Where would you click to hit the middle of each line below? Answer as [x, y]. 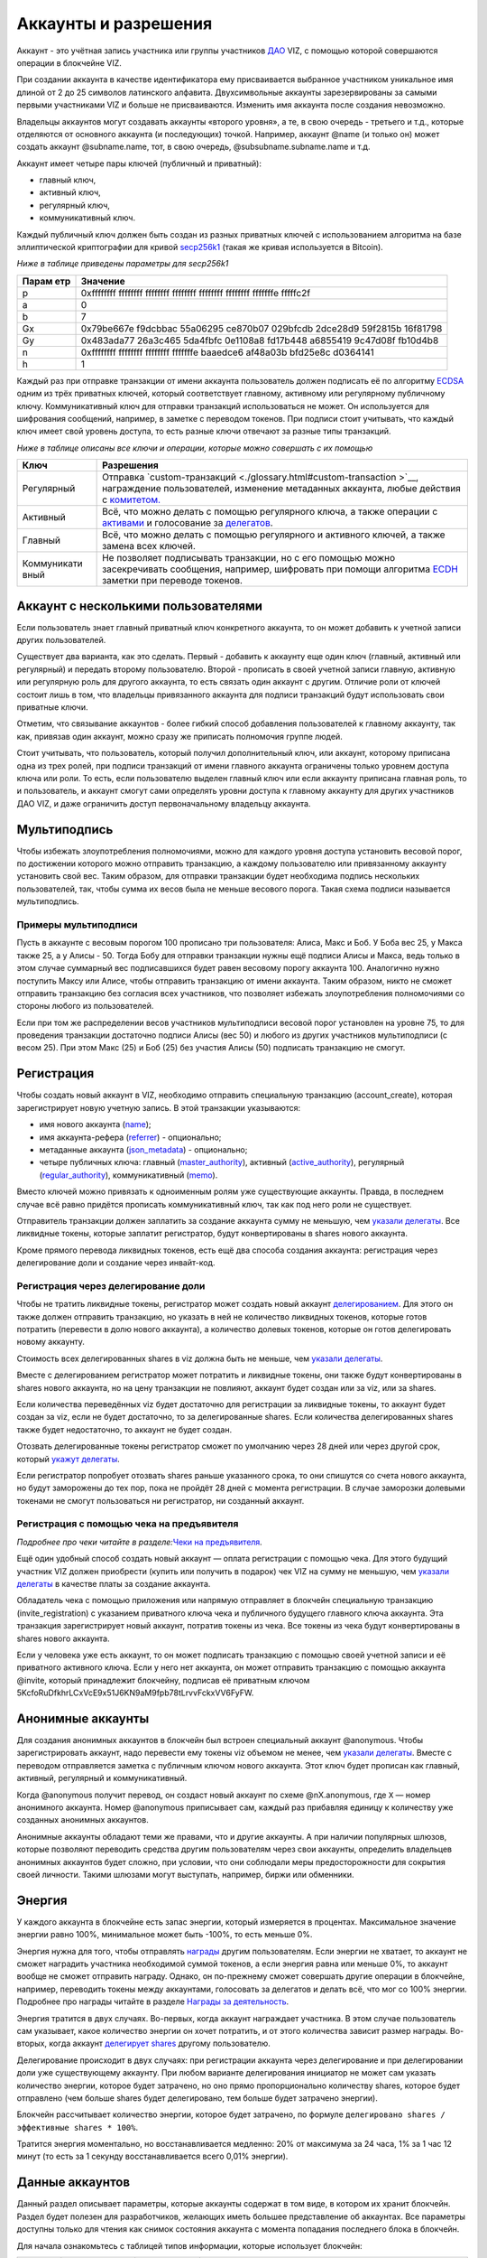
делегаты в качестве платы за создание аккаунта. [114, 1583]
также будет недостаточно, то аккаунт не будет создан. [124, 1429]
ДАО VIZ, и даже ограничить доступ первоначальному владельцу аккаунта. [164, 803]
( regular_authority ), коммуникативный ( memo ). [129, 1175]
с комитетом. [132, 499]
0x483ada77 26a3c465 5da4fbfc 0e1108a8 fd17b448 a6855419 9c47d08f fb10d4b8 [260, 341]
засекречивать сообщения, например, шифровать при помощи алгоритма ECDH [280, 569]
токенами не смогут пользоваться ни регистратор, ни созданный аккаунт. [161, 1500]
